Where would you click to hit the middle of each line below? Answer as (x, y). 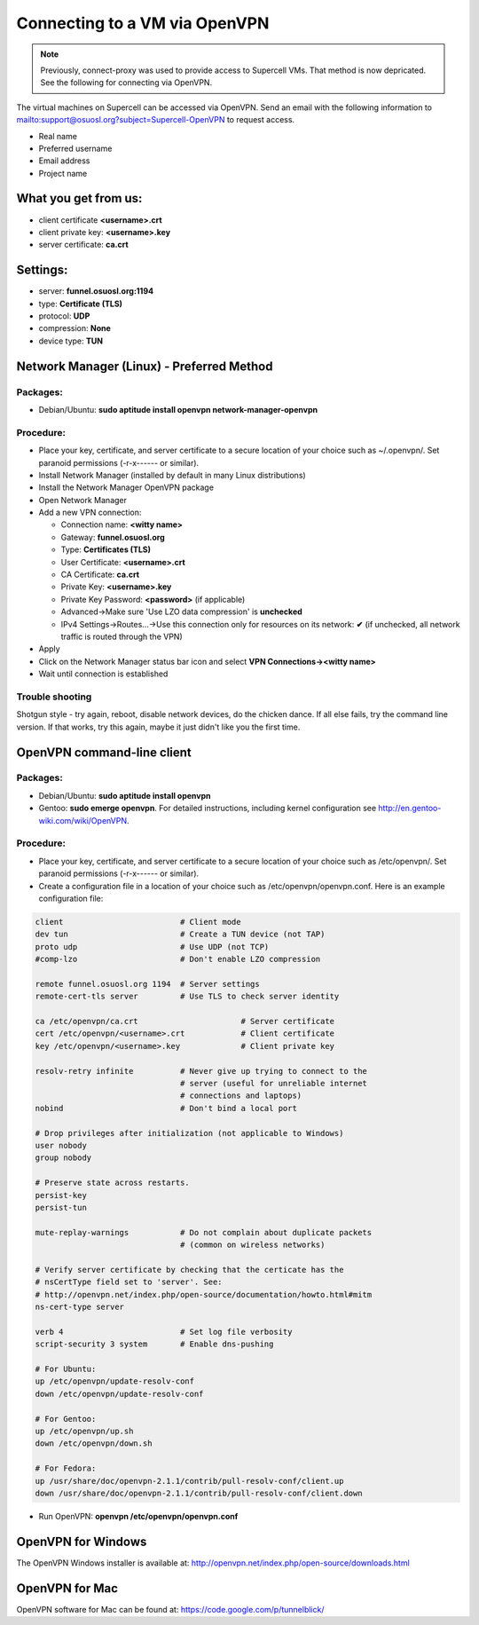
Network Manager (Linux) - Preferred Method (145, 366)
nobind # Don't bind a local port (166, 1108)
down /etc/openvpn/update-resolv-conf (119, 1394)
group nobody (63, 1158)
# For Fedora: (66, 1468)
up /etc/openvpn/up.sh (84, 1431)
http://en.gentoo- (410, 809)
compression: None (75, 328)
